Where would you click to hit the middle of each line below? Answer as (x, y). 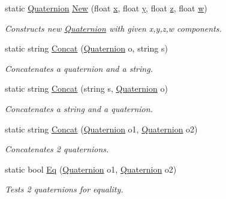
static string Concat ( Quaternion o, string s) (86, 48)
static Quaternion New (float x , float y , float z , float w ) (106, 8)
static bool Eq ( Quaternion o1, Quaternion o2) (91, 169)
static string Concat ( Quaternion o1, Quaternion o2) (101, 129)
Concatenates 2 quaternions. (57, 149)
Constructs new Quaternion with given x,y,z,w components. (113, 28)
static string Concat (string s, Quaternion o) (86, 88)
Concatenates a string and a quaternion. (79, 108)
